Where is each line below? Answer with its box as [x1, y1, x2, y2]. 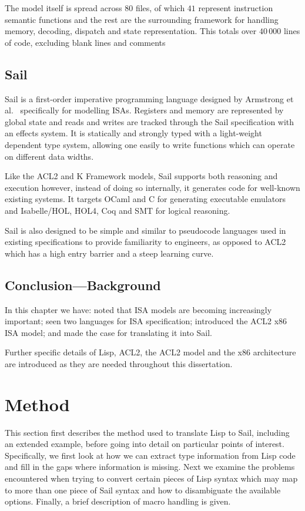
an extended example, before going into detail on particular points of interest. [5, 438, 284, 450]
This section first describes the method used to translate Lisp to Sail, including [5, 426, 290, 438]
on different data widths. [5, 150, 94, 162]
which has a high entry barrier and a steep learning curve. [5, 247, 214, 259]
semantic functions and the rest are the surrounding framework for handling [5, 13, 279, 25]
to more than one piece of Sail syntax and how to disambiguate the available [5, 483, 281, 496]
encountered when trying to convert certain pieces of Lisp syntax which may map [5, 472, 298, 484]
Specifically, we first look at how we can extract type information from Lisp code [5, 449, 296, 461]
